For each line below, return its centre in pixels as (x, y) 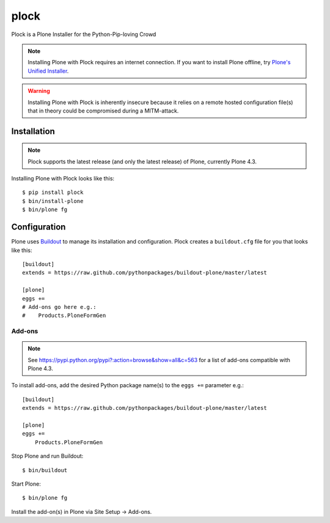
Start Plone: (26, 484)
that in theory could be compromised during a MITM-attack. (103, 111)
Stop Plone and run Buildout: (47, 456)
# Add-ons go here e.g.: (59, 307)
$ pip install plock (53, 192)
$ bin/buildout (45, 470)
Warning (39, 91)
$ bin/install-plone (53, 201)
